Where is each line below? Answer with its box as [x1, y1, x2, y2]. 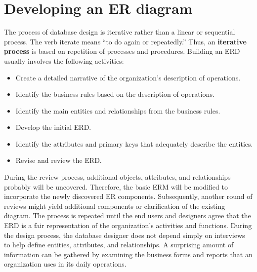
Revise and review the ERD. [15, 155, 102, 165]
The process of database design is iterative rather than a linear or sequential [4, 27, 235, 37]
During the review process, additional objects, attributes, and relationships [4, 172, 231, 182]
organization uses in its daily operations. [4, 259, 127, 269]
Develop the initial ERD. [15, 122, 91, 132]
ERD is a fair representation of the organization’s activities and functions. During [4, 220, 252, 231]
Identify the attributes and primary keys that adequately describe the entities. [15, 138, 253, 149]
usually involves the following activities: [4, 55, 124, 66]
